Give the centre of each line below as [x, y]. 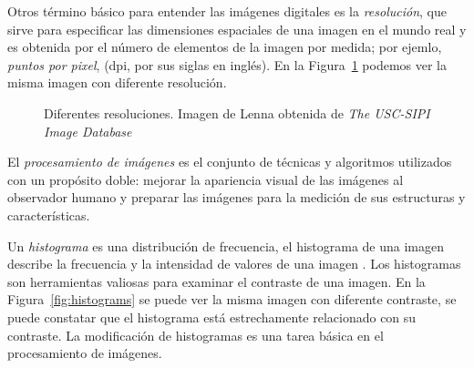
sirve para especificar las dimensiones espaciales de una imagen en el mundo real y [237, 29]
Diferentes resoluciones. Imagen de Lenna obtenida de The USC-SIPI [237, 112]
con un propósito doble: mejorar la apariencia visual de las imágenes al [206, 179]
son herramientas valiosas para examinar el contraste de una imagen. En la [216, 281]
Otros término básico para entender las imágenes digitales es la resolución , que [227, 11]
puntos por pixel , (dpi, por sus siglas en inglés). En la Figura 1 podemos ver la [227, 64]
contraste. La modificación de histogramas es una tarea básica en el [196, 335]
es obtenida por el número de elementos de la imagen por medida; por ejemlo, [225, 47]
